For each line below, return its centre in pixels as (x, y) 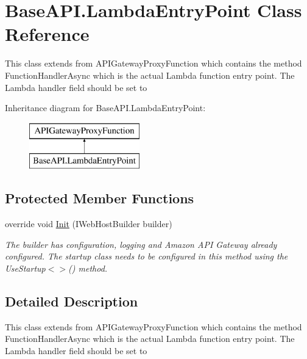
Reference (47, 34)
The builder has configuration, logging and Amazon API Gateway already (141, 244)
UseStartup (25, 268)
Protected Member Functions (100, 198)
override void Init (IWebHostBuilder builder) (89, 224)
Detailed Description (72, 301)
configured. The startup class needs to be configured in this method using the (146, 256)
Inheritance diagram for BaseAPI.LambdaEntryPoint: (105, 108)
